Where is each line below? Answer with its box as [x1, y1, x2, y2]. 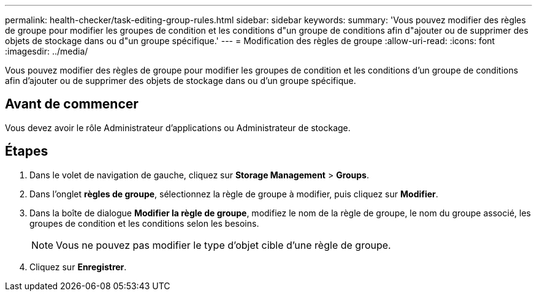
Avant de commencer [5, 96, 139, 112]
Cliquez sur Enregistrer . [29, 261, 127, 272]
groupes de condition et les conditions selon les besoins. [29, 218, 259, 229]
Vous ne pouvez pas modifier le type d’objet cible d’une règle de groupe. [56, 238, 391, 251]
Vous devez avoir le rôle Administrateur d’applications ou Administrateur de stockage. [5, 122, 351, 133]
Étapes [5, 143, 48, 159]
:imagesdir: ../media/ [5, 46, 88, 56]
